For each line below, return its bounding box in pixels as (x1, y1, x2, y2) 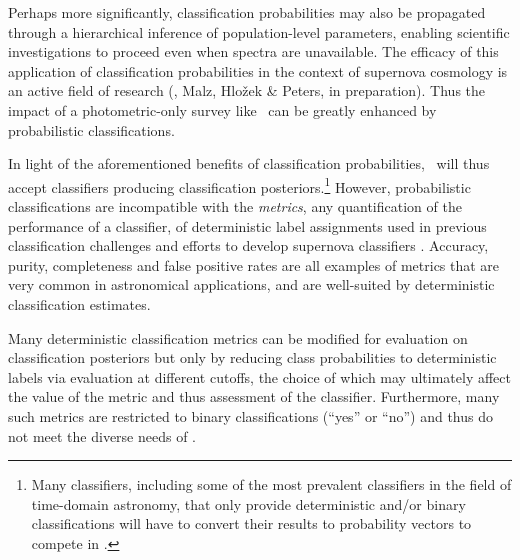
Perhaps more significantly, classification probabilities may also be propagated (8, 2, 486, 22)
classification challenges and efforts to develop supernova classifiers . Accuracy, (8, 235, 489, 256)
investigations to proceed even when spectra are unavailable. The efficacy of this (8, 41, 499, 62)
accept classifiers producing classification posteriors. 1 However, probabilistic (8, 173, 471, 197)
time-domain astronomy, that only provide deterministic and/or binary (31, 493, 466, 514)
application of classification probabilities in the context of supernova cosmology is (8, 60, 508, 81)
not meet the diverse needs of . (8, 425, 196, 446)
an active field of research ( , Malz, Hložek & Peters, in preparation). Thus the (8, 80, 486, 101)
